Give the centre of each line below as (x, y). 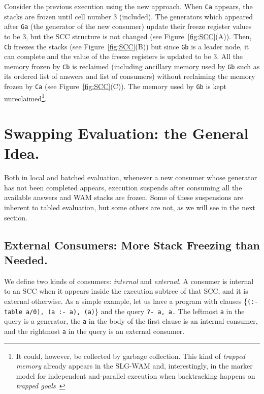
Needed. (26, 259)
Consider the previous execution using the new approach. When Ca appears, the (128, 6)
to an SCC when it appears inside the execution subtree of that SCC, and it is (126, 291)
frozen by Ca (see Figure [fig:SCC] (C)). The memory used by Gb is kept (115, 86)
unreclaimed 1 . (25, 97)
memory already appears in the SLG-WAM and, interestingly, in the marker (134, 366)
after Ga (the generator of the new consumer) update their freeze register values (128, 26)
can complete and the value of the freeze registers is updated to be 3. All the (124, 56)
